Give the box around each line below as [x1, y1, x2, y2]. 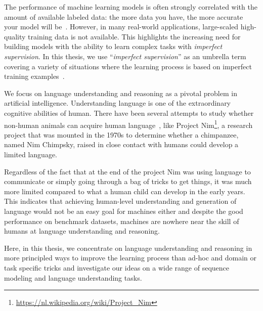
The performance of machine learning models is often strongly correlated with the [4, 2, 257, 12]
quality [4, 31, 26, 41]
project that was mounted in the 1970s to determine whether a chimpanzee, [4, 129, 239, 140]
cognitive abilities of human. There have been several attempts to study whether [4, 107, 254, 118]
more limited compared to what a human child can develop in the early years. [4, 186, 245, 196]
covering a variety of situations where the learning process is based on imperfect [4, 61, 252, 71]
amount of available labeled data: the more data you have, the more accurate [4, 11, 243, 22]
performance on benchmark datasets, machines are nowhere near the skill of [4, 215, 239, 226]
